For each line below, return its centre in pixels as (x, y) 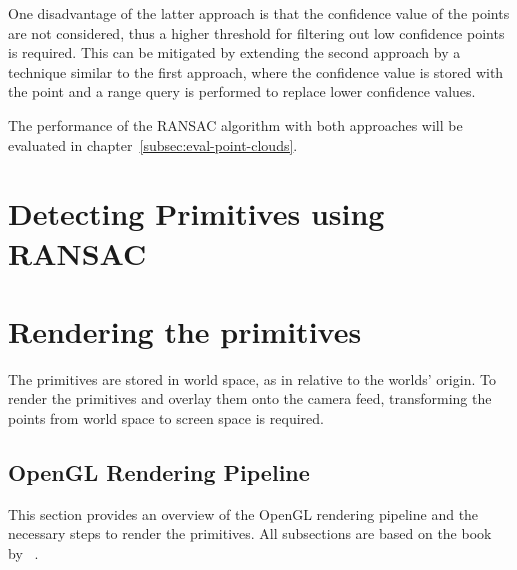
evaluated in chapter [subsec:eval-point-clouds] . (153, 144)
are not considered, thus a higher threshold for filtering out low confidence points (256, 32)
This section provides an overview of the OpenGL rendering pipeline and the (243, 513)
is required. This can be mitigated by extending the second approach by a (234, 52)
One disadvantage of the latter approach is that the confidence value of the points (259, 13)
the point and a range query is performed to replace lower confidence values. (242, 91)
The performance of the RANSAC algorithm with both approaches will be (235, 124)
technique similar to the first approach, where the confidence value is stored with (256, 71)
